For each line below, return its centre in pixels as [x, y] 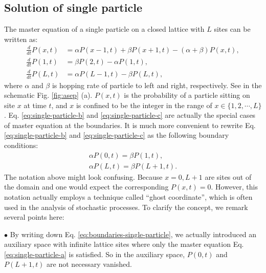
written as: [21, 39]
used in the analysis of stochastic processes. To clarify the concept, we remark [126, 207]
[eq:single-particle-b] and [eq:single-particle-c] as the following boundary [117, 135]
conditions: [21, 145]
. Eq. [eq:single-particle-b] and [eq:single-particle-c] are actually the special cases [130, 115]
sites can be [232, 29]
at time [35, 105]
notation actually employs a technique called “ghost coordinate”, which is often [128, 196]
